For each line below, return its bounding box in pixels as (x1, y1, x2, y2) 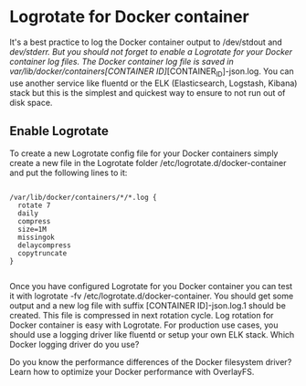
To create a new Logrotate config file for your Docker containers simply (9, 148, 279, 159)
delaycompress (17, 240, 71, 250)
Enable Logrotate (9, 123, 110, 139)
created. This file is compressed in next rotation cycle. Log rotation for (9, 309, 274, 320)
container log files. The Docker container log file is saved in (9, 56, 235, 67)
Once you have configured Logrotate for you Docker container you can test (9, 280, 293, 291)
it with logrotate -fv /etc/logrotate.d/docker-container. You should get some (9, 290, 294, 301)
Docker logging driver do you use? (9, 339, 140, 349)
